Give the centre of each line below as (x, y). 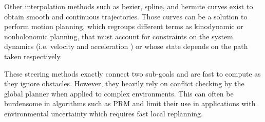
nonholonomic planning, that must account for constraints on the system (119, 36)
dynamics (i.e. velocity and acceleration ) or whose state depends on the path (126, 46)
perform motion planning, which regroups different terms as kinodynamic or (124, 26)
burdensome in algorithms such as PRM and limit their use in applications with (130, 103)
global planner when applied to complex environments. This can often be (119, 93)
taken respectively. (33, 56)
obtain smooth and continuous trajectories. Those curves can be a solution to (126, 16)
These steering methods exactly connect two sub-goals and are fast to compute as (132, 73)
